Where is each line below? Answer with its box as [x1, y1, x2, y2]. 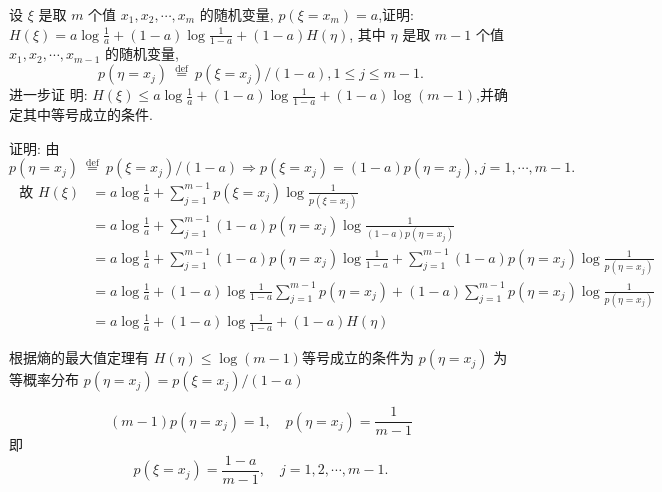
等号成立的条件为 [301, 347, 414, 368]
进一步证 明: [9, 84, 88, 105]
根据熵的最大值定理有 [9, 347, 149, 368]
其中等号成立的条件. [22, 104, 153, 125]
